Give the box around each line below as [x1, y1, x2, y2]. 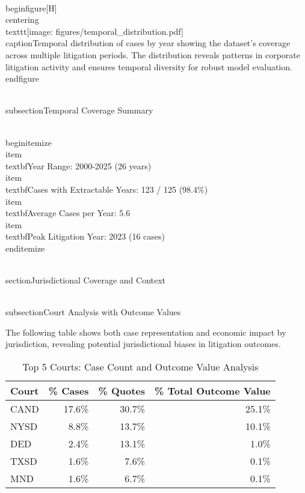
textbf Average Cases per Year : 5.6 [5, 207, 131, 219]
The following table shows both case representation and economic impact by [5, 325, 286, 338]
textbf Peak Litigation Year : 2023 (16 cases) [5, 230, 165, 243]
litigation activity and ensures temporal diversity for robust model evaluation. [5, 60, 292, 73]
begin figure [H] [5, 1, 57, 14]
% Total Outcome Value [155, 384, 271, 398]
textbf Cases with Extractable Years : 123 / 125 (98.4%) [5, 183, 208, 195]
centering [5, 13, 39, 26]
